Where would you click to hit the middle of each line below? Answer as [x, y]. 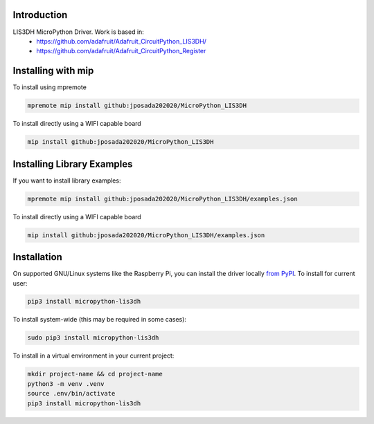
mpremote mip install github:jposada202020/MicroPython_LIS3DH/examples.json [162, 199]
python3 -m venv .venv [66, 384]
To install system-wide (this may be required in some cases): [100, 320]
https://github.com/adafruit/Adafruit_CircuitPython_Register [121, 51]
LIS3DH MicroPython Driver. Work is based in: [79, 32]
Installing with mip [53, 71]
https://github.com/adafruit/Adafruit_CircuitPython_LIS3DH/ [122, 41]
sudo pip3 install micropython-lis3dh [93, 338]
